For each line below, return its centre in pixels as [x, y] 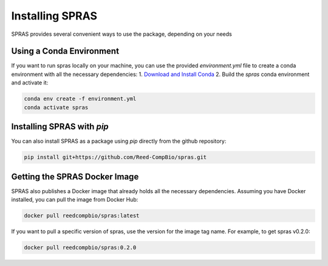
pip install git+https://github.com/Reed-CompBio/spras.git [115, 157]
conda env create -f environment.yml [80, 99]
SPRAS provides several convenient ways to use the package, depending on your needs [121, 34]
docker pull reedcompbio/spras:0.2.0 [80, 247]
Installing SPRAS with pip [60, 127]
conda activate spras [56, 107]
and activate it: [30, 83]
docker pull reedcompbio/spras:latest [82, 215]
